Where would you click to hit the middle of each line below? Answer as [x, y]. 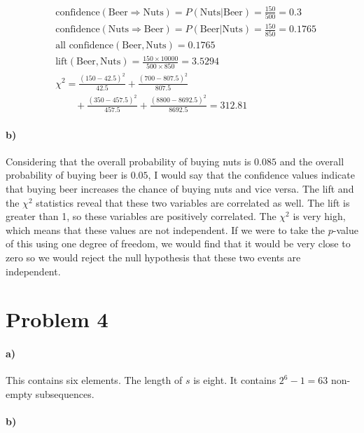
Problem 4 [57, 319]
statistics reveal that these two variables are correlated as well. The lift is [193, 202]
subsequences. [65, 393]
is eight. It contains [235, 380]
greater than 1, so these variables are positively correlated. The [141, 216]
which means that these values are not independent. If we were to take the [166, 229]
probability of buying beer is [67, 175]
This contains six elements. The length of [94, 380]
